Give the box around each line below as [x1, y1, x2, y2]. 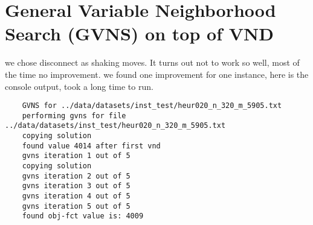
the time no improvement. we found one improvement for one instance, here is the [5, 68, 309, 80]
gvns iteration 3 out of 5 [22, 182, 131, 191]
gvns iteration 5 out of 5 [22, 201, 131, 211]
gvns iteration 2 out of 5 [22, 171, 131, 180]
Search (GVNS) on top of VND [5, 21, 274, 46]
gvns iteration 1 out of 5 [22, 151, 131, 160]
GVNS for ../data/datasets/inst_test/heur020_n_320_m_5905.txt [22, 101, 282, 110]
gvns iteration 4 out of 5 [22, 192, 131, 200]
